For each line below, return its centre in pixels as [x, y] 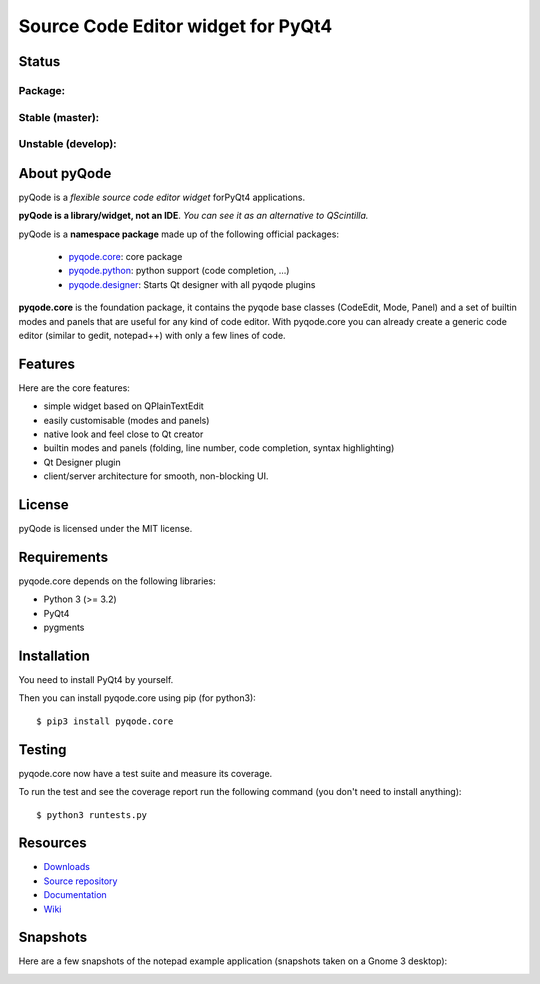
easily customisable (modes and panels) [126, 420]
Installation [54, 655]
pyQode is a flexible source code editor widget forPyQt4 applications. [162, 197]
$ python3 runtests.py [92, 814]
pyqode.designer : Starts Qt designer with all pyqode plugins [192, 284]
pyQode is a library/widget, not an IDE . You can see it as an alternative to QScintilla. [193, 216]
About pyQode [65, 173]
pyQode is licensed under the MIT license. [105, 529]
